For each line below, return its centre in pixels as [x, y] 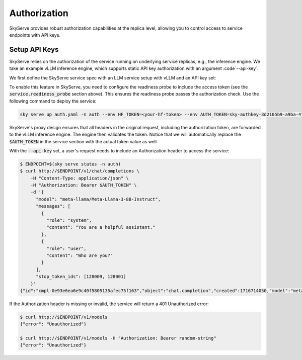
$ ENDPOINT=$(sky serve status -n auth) [70, 164]
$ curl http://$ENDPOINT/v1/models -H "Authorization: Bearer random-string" [118, 338]
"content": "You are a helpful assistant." [101, 227]
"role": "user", [66, 248]
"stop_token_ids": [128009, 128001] [81, 277]
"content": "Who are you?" [80, 256]
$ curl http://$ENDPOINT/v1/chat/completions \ [80, 171]
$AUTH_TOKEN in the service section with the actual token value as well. [84, 141]
